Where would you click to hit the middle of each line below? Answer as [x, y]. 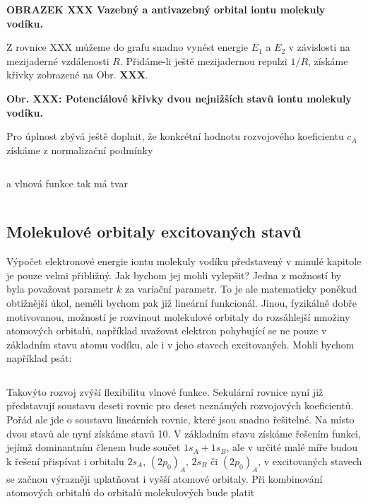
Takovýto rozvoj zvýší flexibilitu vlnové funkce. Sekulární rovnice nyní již [165, 391]
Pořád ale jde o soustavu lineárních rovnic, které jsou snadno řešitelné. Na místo [180, 420]
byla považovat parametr [60, 289]
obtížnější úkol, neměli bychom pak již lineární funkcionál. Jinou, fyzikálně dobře [182, 302]
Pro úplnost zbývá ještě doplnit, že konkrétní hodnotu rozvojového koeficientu [175, 136]
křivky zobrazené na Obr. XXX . [77, 75]
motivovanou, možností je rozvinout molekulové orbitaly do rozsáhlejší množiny [178, 316]
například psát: [39, 358]
